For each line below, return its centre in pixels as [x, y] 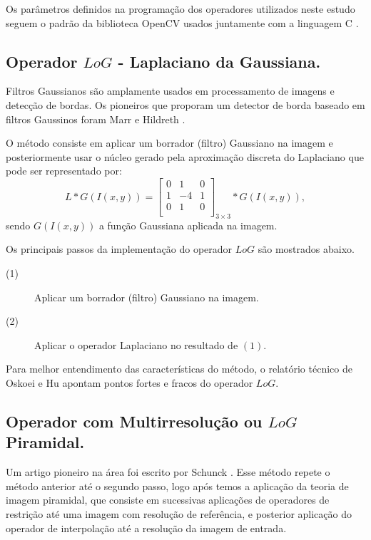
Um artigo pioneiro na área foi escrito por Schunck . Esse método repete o [168, 472]
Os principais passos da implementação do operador [119, 249]
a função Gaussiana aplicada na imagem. [188, 225]
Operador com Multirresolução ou [134, 421]
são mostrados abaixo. [306, 249]
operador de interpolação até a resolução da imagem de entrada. [146, 528]
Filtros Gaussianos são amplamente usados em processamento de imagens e [170, 91]
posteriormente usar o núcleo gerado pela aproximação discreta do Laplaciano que [185, 156]
